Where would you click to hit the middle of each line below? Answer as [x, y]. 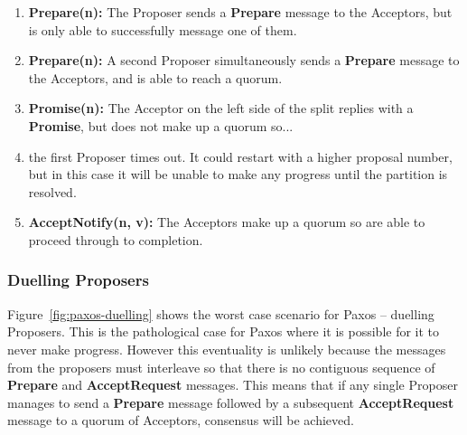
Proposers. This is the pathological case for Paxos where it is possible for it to [224, 331]
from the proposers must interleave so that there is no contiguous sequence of [221, 367]
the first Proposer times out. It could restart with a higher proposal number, [240, 156]
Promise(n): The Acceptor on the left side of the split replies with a [221, 108]
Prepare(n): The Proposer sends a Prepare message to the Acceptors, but [240, 12]
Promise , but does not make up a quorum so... [161, 125]
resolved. [52, 191]
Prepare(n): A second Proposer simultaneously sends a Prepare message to [244, 60]
